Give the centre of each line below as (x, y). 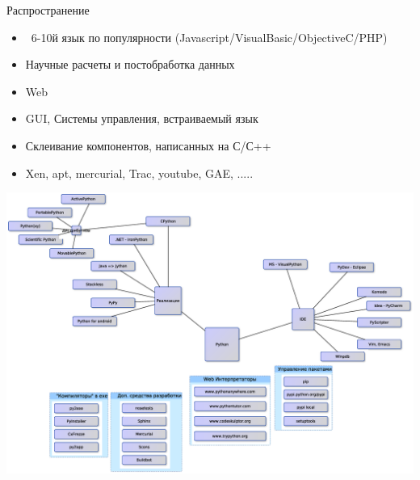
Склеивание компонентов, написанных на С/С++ (148, 145)
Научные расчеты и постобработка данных (130, 64)
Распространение (48, 10)
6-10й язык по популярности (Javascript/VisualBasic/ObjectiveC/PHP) (209, 37)
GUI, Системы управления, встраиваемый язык (142, 118)
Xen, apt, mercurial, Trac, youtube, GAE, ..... (139, 173)
